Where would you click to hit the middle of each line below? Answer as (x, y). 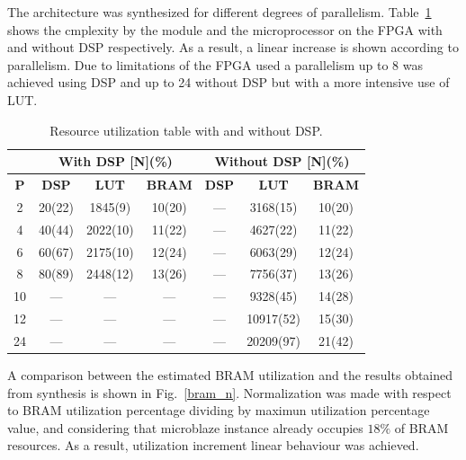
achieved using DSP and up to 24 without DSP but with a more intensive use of (229, 82)
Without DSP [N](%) (282, 161)
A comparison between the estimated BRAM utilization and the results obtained (230, 375)
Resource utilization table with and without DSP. (186, 130)
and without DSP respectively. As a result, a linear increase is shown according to (233, 47)
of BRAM (421, 427)
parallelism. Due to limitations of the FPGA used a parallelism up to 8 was (215, 64)
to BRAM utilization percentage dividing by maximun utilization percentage (219, 410)
